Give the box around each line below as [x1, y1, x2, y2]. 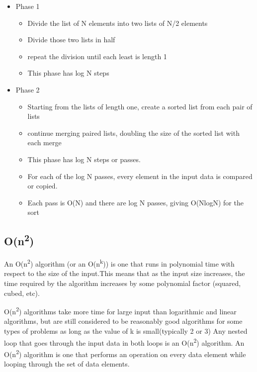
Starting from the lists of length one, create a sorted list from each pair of [27, 101, 253, 111]
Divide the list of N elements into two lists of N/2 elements [27, 17, 208, 28]
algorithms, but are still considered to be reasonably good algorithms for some [4, 316, 243, 326]
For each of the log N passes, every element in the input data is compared [27, 171, 253, 181]
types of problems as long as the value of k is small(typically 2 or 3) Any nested [4, 325, 248, 336]
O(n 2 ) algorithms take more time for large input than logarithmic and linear [4, 305, 237, 316]
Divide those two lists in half [27, 34, 115, 45]
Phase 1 [15, 1, 40, 11]
